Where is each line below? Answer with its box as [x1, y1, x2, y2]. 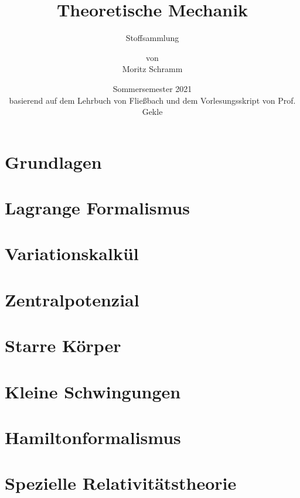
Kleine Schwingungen [5, 379, 181, 403]
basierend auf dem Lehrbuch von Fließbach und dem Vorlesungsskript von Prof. [9, 94, 296, 106]
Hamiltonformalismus [5, 425, 181, 449]
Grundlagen [5, 149, 102, 173]
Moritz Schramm [122, 63, 183, 75]
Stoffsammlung [125, 32, 179, 44]
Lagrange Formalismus [5, 196, 190, 220]
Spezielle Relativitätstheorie [5, 471, 237, 495]
